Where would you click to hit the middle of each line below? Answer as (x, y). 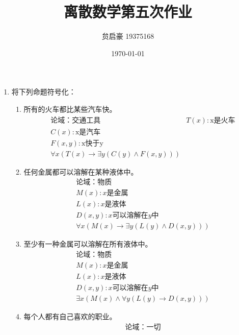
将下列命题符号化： (44, 92)
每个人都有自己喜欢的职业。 (70, 316)
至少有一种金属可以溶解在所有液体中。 (88, 244)
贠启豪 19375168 (128, 36)
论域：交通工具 (76, 120)
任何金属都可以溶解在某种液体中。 (81, 171)
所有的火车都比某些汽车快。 (70, 109)
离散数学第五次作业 (128, 11)
